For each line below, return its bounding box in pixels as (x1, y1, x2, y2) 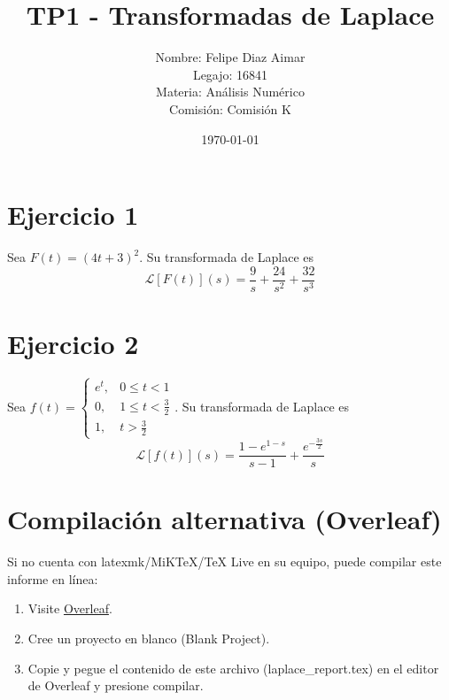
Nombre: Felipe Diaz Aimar (155, 48, 306, 66)
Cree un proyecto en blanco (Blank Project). (27, 629, 270, 648)
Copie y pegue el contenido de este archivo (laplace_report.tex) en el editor (27, 658, 439, 677)
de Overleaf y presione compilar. (27, 676, 204, 695)
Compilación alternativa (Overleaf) (7, 501, 442, 537)
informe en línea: (7, 569, 98, 588)
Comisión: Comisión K (169, 99, 291, 118)
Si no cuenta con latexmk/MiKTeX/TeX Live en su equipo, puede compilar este (7, 552, 442, 571)
